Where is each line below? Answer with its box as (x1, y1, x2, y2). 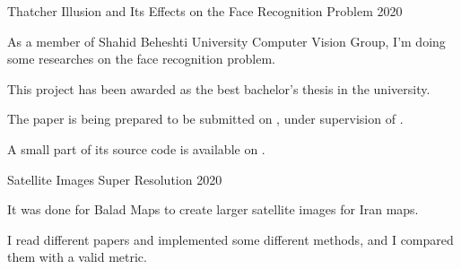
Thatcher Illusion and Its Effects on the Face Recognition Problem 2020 (7, 2, 403, 20)
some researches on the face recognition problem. (7, 49, 276, 68)
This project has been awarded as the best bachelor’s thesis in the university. (7, 79, 431, 98)
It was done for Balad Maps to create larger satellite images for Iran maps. (7, 200, 419, 219)
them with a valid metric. (7, 247, 147, 266)
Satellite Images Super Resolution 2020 (7, 169, 222, 188)
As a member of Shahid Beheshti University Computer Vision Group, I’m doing (7, 31, 446, 50)
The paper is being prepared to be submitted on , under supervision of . (7, 109, 404, 128)
